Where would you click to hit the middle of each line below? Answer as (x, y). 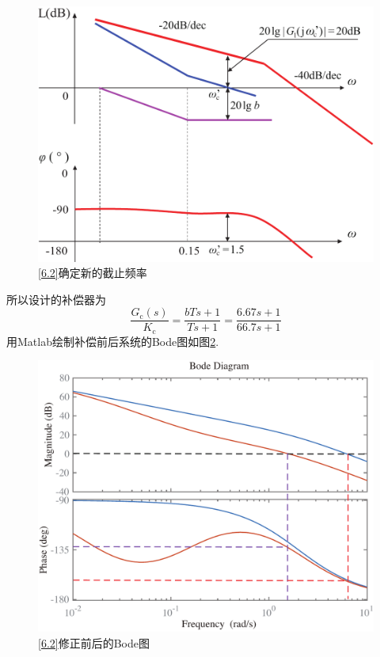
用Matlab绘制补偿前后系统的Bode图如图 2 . (113, 341)
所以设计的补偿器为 (56, 299)
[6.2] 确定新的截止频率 (93, 273)
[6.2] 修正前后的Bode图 (94, 642)
